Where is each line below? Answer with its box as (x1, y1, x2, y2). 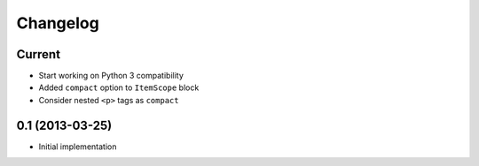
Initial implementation (38, 141, 117, 152)
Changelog (16, 13, 99, 33)
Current (16, 47, 61, 62)
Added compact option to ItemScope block (38, 82, 200, 93)
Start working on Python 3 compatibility (38, 71, 184, 81)
